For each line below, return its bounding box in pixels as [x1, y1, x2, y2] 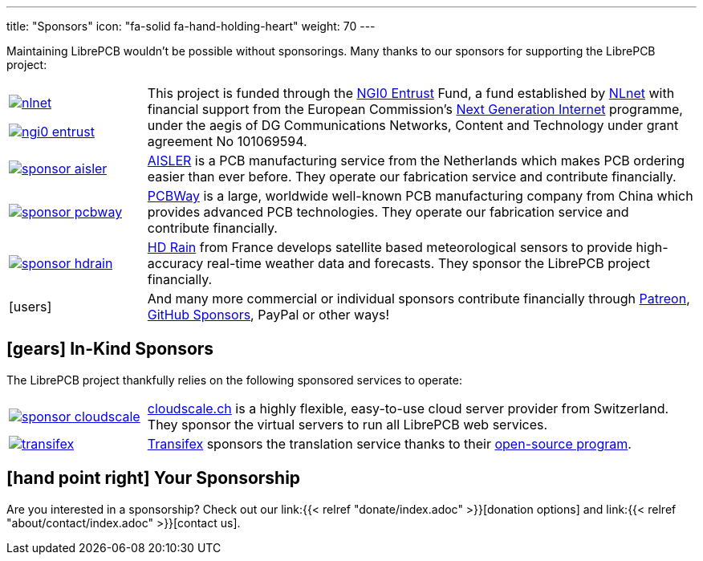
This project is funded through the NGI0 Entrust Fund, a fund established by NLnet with [147, 85, 675, 101]
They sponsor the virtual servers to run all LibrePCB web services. [147, 416, 548, 433]
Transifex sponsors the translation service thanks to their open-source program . [147, 435, 632, 452]
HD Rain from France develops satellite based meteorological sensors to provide [147, 239, 633, 255]
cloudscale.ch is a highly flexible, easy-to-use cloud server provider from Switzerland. [147, 400, 669, 417]
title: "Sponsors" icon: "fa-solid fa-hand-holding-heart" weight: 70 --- [6, 19, 376, 33]
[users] [9, 299, 52, 315]
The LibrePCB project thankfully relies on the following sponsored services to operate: [6, 372, 462, 387]
